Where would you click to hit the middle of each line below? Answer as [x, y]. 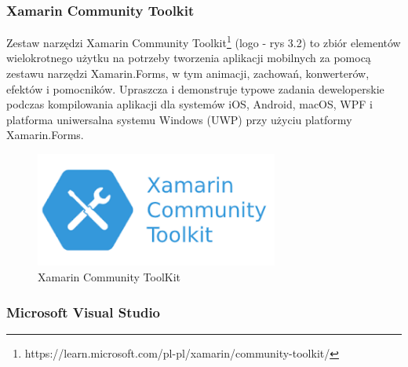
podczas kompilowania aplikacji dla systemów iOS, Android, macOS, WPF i [189, 104]
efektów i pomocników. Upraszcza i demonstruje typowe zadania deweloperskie [195, 88]
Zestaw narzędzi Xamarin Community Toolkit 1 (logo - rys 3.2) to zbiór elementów [204, 41]
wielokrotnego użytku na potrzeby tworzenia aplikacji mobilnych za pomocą [189, 58]
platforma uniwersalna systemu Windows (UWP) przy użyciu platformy [179, 119]
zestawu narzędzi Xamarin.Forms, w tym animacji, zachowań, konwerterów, [188, 73]
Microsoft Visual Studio [84, 312]
